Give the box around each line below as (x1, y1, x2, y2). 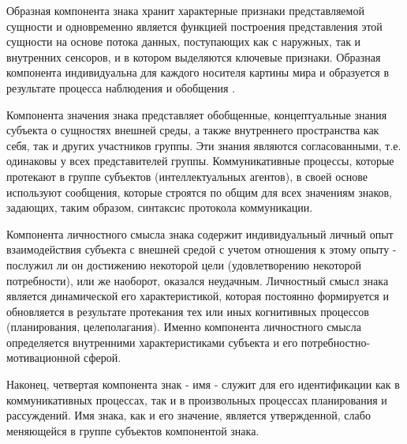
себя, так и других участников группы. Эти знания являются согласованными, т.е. (6, 137, 401, 153)
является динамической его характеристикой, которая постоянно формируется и (6, 288, 389, 304)
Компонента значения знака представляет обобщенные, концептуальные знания (6, 106, 387, 122)
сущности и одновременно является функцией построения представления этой (6, 17, 383, 34)
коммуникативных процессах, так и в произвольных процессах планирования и (6, 391, 387, 408)
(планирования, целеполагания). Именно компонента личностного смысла (6, 318, 362, 335)
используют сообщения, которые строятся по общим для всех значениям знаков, (6, 183, 392, 200)
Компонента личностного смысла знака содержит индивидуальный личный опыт (6, 225, 394, 242)
